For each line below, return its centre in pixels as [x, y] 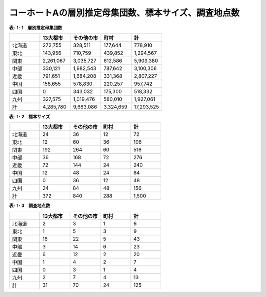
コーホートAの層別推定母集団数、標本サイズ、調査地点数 [124, 13]
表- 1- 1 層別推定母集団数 [36, 28]
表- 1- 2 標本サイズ [30, 116]
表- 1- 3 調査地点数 [30, 206]
